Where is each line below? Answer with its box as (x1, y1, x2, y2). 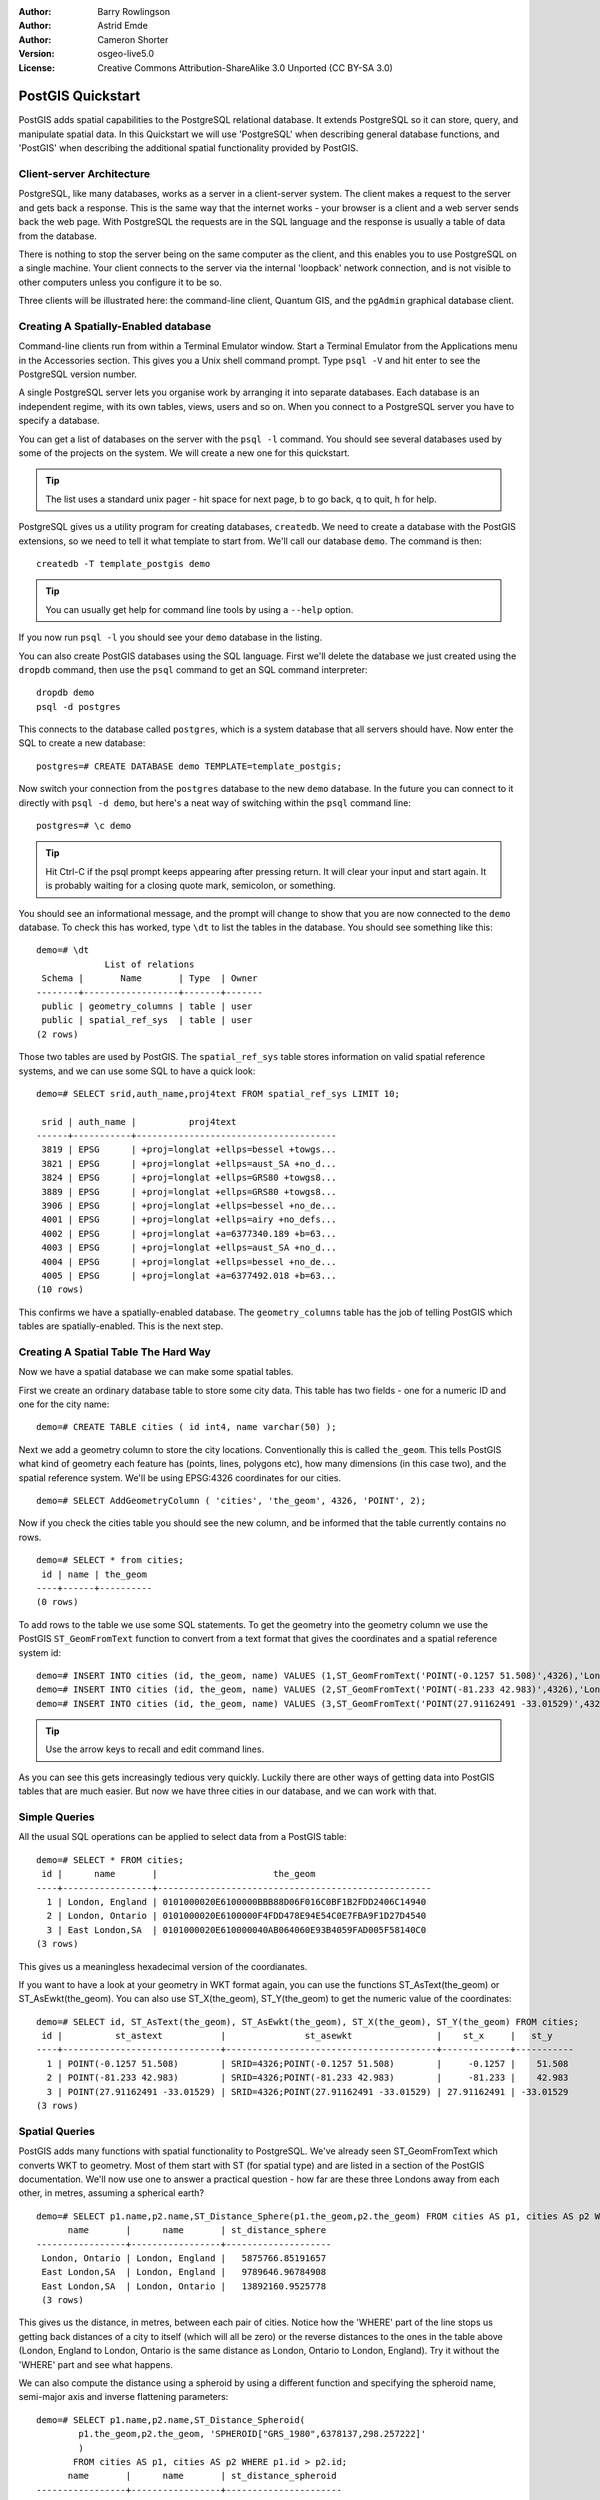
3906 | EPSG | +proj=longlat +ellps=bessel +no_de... (41, 1200, 337, 1212)
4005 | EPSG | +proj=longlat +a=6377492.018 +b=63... (41, 1270, 337, 1281)
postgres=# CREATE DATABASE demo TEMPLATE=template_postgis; (36, 760, 342, 772)
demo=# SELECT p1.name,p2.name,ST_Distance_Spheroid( (36, 2414, 305, 2425)
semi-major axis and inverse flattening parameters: (18, 2391, 229, 2403)
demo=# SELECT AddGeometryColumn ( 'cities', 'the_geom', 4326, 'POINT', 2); (36, 1495, 427, 1507)
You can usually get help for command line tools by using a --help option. (45, 603, 354, 615)
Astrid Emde (97, 20, 149, 32)
